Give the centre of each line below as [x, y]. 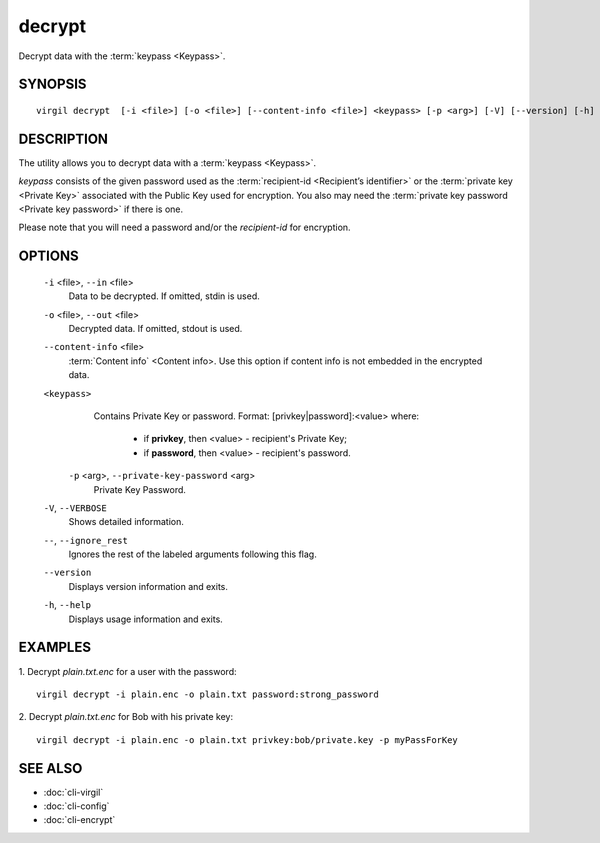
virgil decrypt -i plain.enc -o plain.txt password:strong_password [207, 694]
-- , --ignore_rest [86, 540]
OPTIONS [48, 256]
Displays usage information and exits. [146, 619]
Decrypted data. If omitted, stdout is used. [155, 328]
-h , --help [67, 605]
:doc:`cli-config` [76, 806]
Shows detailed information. [126, 522]
